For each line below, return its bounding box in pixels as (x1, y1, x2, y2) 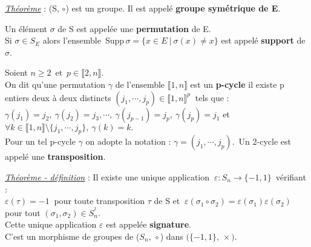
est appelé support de (221, 34, 306, 47)
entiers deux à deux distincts (5, 91, 111, 104)
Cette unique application (5, 218, 97, 231)
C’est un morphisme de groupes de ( (5, 229, 140, 242)
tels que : (195, 91, 229, 104)
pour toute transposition (54, 194, 145, 207)
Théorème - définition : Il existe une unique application (5, 170, 210, 183)
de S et (154, 194, 180, 207)
